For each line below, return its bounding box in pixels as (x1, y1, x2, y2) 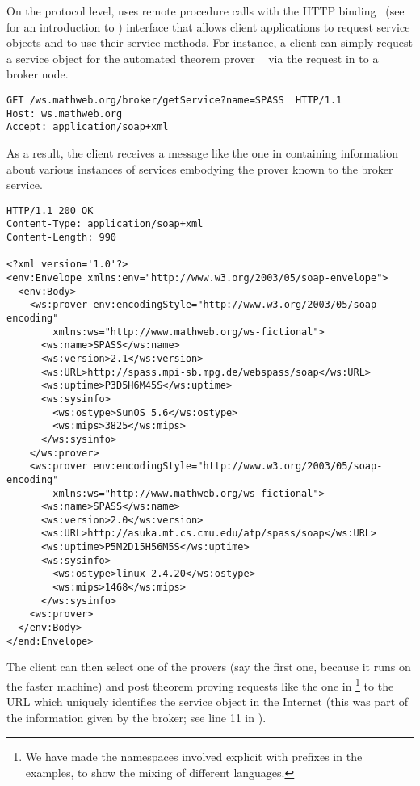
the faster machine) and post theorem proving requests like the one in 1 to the (6, 675, 394, 694)
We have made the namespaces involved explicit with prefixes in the (25, 748, 363, 765)
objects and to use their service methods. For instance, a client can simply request (6, 34, 413, 51)
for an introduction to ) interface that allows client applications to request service (6, 18, 410, 35)
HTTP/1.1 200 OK (6, 204, 94, 216)
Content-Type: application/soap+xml (6, 218, 204, 230)
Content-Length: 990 (6, 232, 117, 244)
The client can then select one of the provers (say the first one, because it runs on (6, 658, 411, 675)
